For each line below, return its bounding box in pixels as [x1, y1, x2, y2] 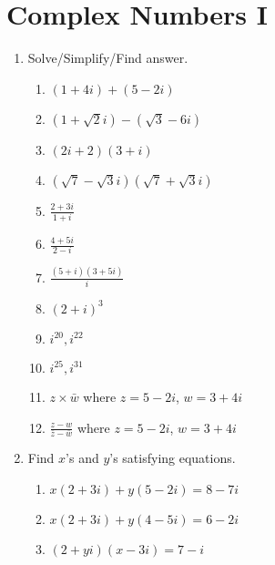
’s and [66, 448, 99, 467]
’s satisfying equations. [109, 448, 236, 467]
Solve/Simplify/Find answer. [27, 48, 188, 67]
